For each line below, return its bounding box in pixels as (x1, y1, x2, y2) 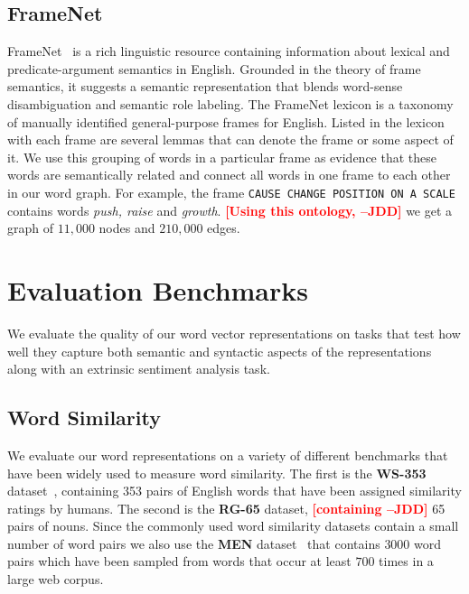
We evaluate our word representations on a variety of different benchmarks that (7, 445, 448, 464)
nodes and (98, 218, 155, 237)
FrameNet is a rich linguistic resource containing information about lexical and (7, 42, 450, 60)
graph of (7, 218, 54, 237)
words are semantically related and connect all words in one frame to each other (7, 165, 451, 184)
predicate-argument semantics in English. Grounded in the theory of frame (7, 59, 421, 78)
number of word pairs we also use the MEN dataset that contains (7, 534, 380, 552)
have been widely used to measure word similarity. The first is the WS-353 (7, 463, 427, 482)
